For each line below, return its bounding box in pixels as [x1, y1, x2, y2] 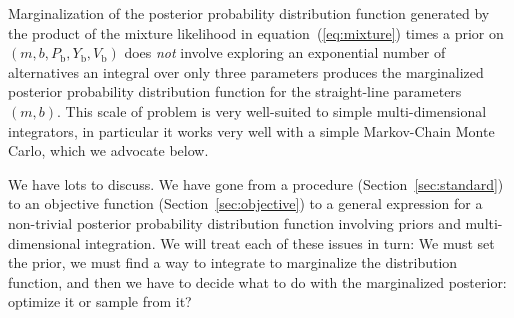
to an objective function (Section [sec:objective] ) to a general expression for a [8, 193, 483, 214]
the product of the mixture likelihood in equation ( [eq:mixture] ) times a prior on [8, 22, 504, 43]
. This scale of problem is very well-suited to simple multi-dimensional [57, 100, 487, 121]
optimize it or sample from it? [8, 291, 192, 312]
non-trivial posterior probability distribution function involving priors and [8, 212, 461, 233]
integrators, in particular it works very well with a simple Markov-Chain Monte [8, 120, 495, 141]
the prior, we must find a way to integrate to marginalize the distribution [8, 252, 458, 273]
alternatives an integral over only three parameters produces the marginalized [8, 61, 484, 82]
